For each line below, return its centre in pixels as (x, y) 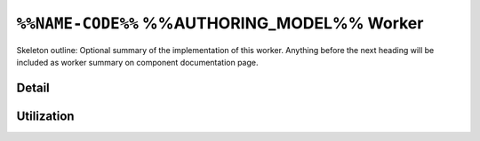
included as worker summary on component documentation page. (137, 62)
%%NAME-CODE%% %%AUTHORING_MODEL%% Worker (220, 23)
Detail (33, 87)
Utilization (45, 116)
